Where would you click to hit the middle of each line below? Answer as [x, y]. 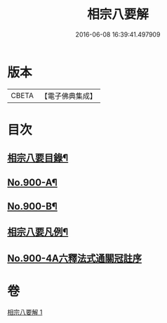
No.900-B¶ [32, 206]
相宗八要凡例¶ [38, 232]
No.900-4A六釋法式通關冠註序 [75, 258]
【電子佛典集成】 [68, 96]
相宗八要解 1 [25, 312]
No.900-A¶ [32, 182]
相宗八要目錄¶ [38, 158]
